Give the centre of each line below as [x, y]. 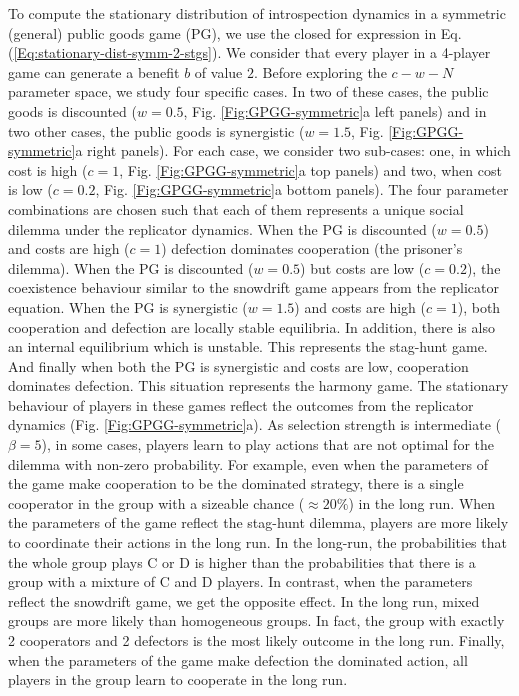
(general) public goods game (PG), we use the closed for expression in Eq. [235, 32]
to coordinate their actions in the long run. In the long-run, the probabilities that [257, 542]
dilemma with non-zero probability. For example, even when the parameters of [248, 463]
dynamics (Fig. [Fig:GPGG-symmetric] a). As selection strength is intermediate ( [255, 424]
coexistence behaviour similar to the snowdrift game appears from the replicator [253, 287]
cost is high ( [48, 169]
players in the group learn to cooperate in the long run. [178, 679]
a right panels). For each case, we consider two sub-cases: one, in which [293, 150]
